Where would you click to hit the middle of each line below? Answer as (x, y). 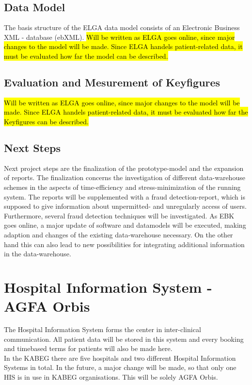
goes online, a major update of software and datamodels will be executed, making (125, 225)
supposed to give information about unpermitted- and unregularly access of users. (125, 206)
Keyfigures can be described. (46, 121)
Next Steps (32, 147)
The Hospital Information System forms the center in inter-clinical (102, 329)
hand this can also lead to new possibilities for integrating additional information (124, 244)
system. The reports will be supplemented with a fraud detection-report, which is (125, 196)
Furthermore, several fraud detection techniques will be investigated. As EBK (119, 215)
